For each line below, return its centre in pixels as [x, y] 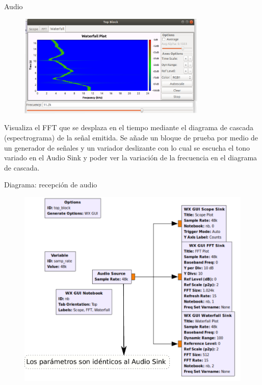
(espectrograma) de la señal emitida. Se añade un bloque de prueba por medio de [131, 137]
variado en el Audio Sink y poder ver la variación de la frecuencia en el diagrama [131, 158]
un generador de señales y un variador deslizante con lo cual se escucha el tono [127, 147]
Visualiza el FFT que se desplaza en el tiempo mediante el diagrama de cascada [129, 127]
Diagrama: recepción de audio [51, 185]
